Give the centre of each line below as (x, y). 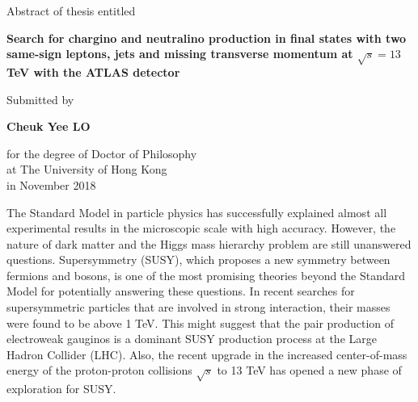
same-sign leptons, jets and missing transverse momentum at (180, 54)
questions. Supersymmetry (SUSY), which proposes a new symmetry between (198, 260)
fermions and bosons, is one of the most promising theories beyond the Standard (206, 275)
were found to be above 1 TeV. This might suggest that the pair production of (201, 322)
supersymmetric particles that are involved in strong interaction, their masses (198, 307)
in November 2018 (51, 184)
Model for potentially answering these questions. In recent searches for (181, 291)
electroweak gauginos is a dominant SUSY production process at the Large (192, 339)
